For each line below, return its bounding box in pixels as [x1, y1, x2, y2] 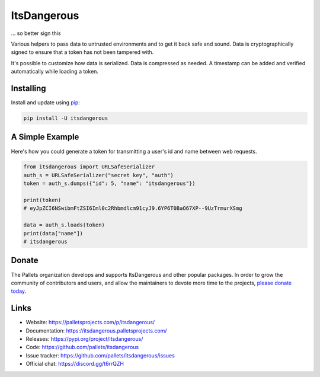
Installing [11, 83, 47, 93]
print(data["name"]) [23, 230, 83, 237]
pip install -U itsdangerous [23, 115, 108, 122]
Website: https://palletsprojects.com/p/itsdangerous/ [25, 319, 155, 326]
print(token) [23, 197, 62, 204]
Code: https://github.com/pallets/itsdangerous [25, 344, 139, 351]
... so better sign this [11, 30, 62, 37]
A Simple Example [11, 132, 79, 142]
